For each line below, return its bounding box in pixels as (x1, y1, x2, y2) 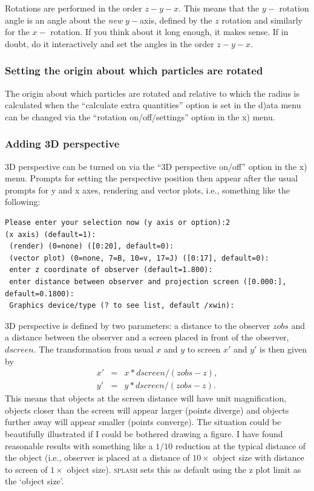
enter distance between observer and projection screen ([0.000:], (9, 277, 287, 286)
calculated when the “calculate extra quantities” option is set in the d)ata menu (5, 99, 301, 111)
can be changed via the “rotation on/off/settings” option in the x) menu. (5, 110, 275, 123)
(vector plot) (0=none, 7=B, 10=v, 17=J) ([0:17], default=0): (9, 253, 269, 262)
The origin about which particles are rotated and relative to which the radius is (5, 86, 299, 99)
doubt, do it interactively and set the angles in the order (5, 37, 214, 50)
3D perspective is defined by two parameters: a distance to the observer (5, 319, 270, 331)
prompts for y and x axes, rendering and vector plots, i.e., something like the (5, 183, 290, 196)
